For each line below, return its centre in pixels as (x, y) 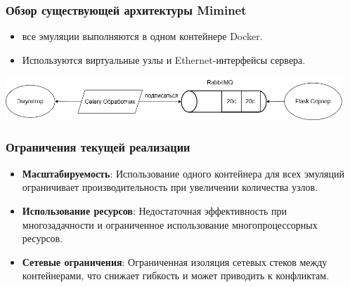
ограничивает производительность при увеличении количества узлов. (170, 187)
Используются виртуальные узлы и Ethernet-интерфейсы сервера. (164, 59)
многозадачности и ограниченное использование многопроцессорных (170, 224)
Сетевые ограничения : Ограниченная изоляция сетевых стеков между (175, 261)
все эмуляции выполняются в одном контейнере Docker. (142, 36)
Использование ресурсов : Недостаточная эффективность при (155, 210)
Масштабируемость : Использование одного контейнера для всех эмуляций (183, 173)
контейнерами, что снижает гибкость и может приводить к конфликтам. (176, 275)
